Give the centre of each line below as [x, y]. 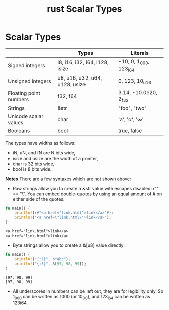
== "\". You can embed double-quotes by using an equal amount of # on [87, 194]
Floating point [24, 93]
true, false [130, 130]
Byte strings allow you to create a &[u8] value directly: [68, 245]
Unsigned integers [29, 81]
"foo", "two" [133, 108]
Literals [140, 53]
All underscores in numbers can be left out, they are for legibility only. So [88, 291]
